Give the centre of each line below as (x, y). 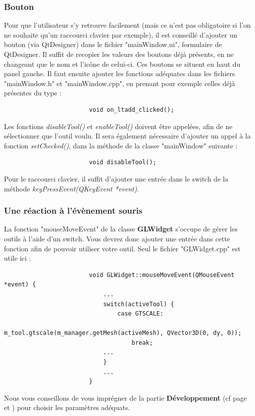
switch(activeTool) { (139, 304)
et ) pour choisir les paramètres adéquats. (67, 407)
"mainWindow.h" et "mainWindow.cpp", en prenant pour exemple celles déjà (120, 83)
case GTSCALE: (141, 314)
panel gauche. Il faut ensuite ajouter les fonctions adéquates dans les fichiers (120, 73)
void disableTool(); (123, 162)
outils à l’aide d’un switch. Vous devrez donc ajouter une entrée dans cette (117, 238)
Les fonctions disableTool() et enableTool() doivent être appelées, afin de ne (118, 126)
